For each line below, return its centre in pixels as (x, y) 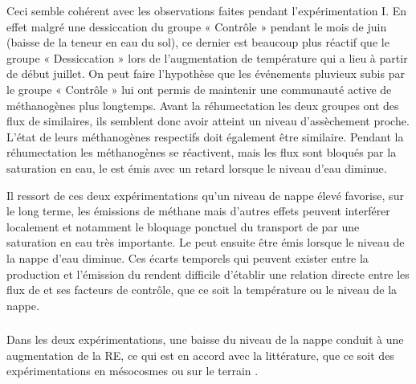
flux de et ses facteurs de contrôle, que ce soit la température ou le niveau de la (202, 290)
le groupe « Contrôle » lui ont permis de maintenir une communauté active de (199, 89)
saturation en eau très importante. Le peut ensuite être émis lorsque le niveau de (206, 242)
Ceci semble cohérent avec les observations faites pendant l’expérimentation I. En (207, 10)
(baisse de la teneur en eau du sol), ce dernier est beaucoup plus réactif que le (198, 42)
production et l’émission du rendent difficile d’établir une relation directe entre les (208, 274)
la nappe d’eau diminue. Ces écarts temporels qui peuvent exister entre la (188, 257)
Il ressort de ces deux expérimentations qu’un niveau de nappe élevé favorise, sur (205, 195)
